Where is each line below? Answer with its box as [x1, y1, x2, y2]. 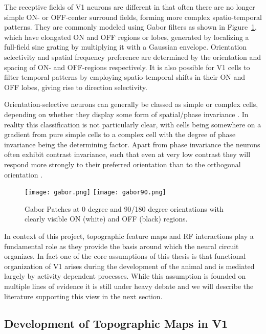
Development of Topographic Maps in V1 [4, 316, 228, 331]
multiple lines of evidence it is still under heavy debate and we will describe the [4, 280, 254, 291]
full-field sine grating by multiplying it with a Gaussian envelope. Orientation [4, 41, 247, 52]
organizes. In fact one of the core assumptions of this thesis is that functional [4, 251, 246, 261]
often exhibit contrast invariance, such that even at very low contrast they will [4, 149, 251, 160]
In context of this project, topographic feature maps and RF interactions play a [4, 230, 254, 241]
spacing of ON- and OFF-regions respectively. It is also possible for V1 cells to [4, 61, 250, 72]
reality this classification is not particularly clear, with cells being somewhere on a [4, 119, 261, 129]
